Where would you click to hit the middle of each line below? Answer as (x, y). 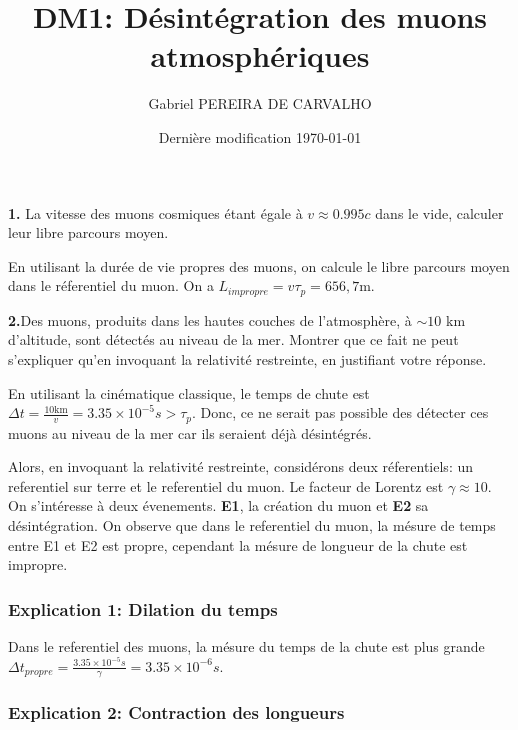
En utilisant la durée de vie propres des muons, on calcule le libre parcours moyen (259, 265)
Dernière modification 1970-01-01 (260, 136)
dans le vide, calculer (439, 212)
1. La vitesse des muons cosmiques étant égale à (155, 212)
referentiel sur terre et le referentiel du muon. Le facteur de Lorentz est (226, 485)
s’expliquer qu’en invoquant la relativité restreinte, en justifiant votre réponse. (247, 358)
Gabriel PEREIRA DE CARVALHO (260, 103)
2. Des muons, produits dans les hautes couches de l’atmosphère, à (210, 319)
